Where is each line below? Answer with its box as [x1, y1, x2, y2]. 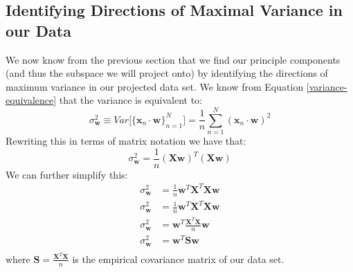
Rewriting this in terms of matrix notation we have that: [6, 134, 246, 148]
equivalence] [6, 93, 57, 107]
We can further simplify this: [6, 167, 128, 181]
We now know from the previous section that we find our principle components [6, 52, 341, 66]
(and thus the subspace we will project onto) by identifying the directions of [6, 66, 328, 80]
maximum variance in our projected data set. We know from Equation [6, 79, 304, 93]
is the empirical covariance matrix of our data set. [72, 251, 284, 266]
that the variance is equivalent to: [59, 93, 202, 107]
